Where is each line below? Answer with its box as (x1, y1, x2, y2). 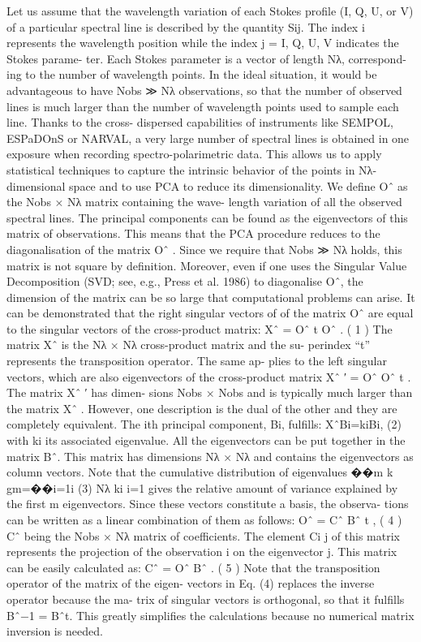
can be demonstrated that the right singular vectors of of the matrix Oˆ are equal (6, 304, 414, 321)
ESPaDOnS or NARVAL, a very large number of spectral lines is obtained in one (6, 129, 410, 146)
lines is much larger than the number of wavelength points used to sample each (6, 97, 399, 114)
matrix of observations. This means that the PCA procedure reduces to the (6, 225, 380, 242)
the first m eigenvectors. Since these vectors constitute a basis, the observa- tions (6, 495, 409, 512)
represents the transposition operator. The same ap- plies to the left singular (6, 352, 387, 369)
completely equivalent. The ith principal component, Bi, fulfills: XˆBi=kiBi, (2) (6, 416, 402, 433)
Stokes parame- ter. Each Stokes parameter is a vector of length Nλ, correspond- (6, 50, 406, 67)
